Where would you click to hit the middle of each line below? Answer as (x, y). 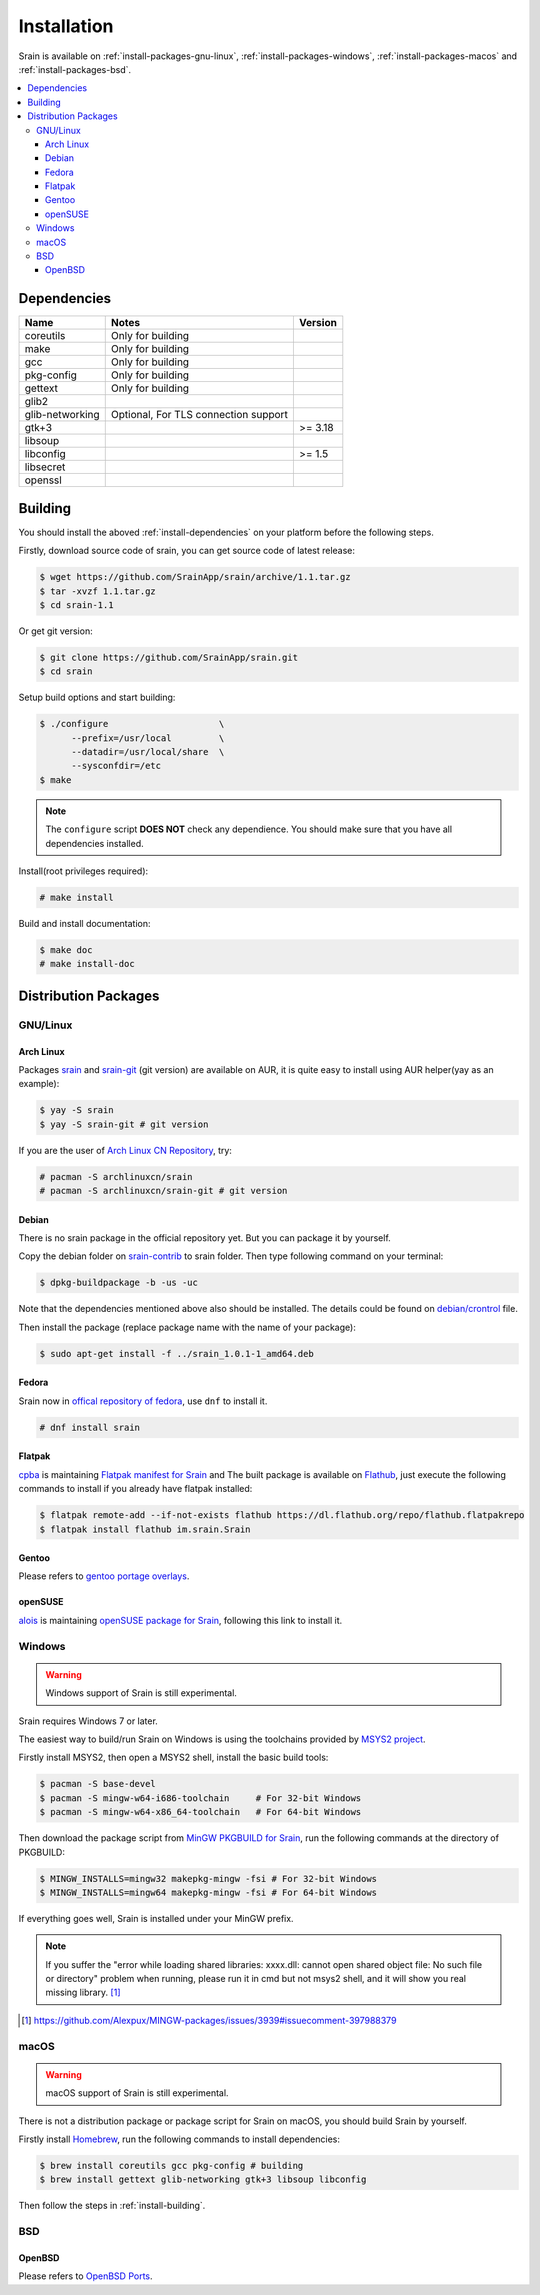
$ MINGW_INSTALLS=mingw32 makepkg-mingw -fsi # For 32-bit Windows (208, 1878)
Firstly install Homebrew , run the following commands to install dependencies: (179, 2139)
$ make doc (66, 949)
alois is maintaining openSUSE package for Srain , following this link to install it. (180, 1620)
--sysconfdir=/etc (116, 766)
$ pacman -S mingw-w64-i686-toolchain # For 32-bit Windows (200, 1798)
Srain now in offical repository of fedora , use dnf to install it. (143, 1401)
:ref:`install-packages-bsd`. (75, 69)
